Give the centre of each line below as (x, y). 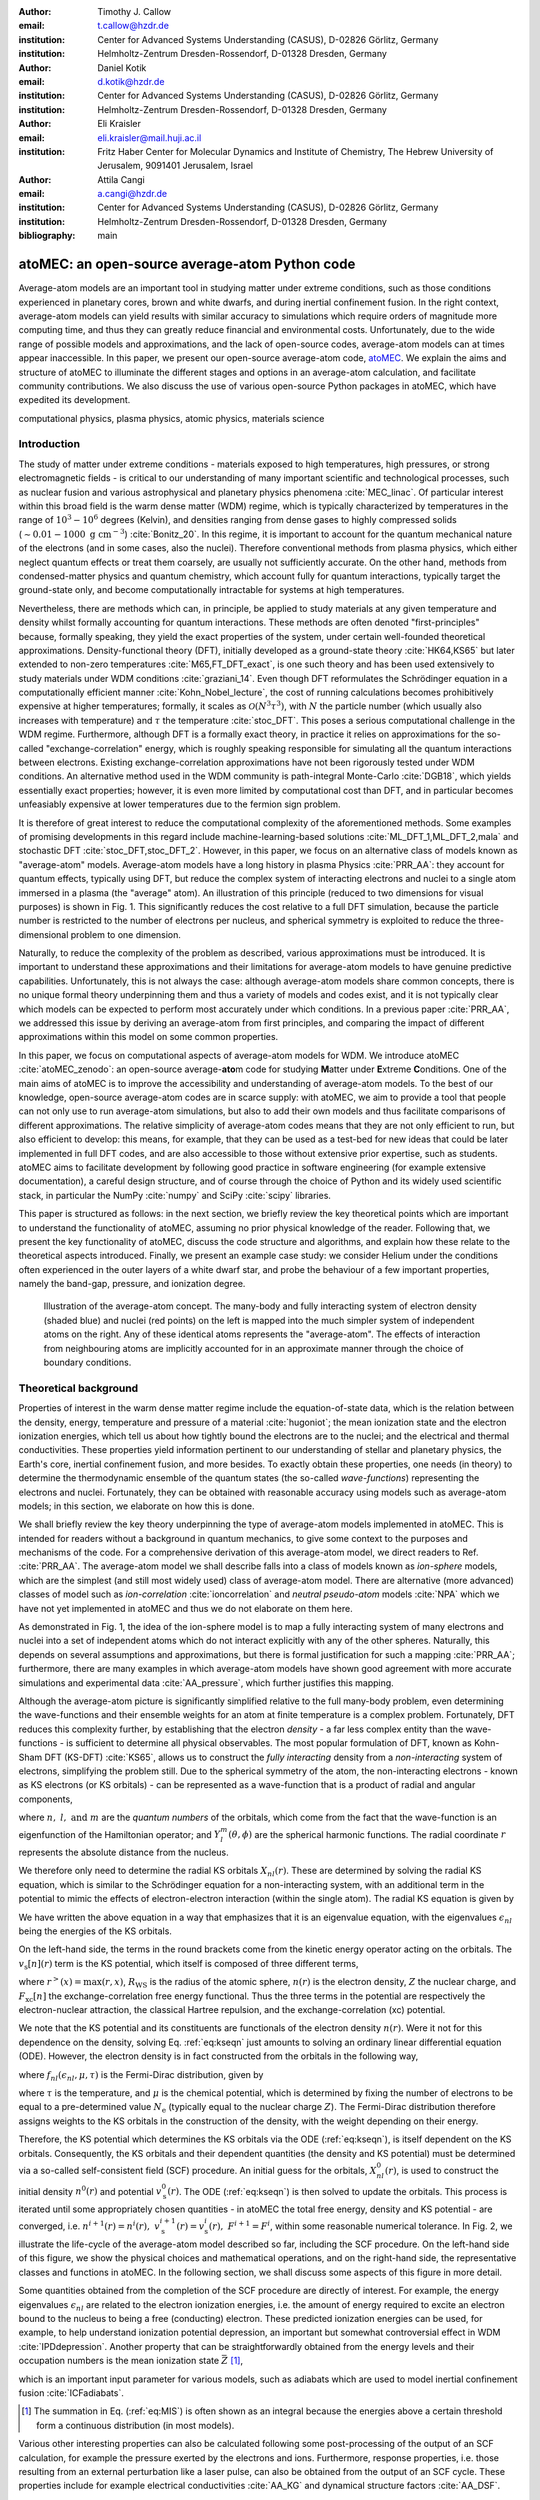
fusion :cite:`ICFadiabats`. (71, 2392)
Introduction (49, 444)
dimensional (43, 934)
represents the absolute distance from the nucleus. (123, 1852)
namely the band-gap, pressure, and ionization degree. (132, 1284)
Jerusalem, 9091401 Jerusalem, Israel (175, 166)
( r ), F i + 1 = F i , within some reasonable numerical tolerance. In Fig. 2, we (360, 2225)
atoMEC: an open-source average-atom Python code (187, 264)
